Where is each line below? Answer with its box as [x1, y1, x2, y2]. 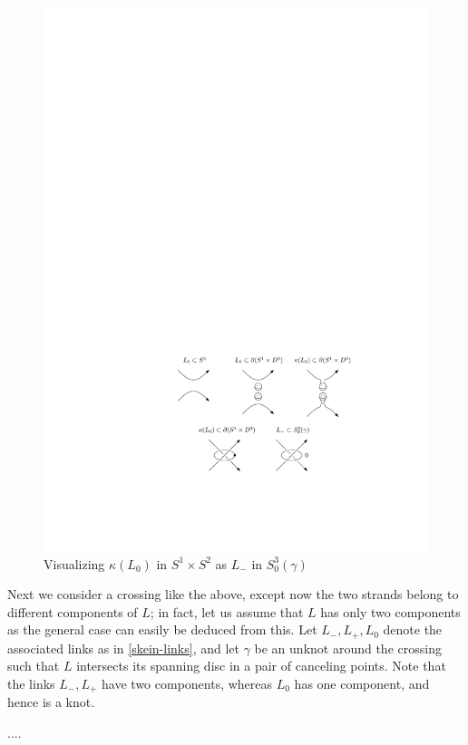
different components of [7, 602, 138, 621]
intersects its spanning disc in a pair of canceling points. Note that [76, 656, 446, 675]
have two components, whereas [102, 673, 273, 692]
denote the [383, 620, 443, 639]
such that [7, 656, 60, 675]
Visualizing [44, 554, 105, 573]
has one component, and [294, 673, 430, 692]
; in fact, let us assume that [150, 602, 304, 621]
